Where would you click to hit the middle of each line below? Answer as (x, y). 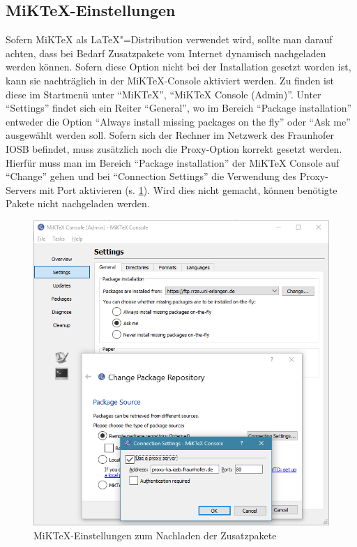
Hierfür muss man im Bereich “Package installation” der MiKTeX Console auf (173, 162)
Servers (21, 189)
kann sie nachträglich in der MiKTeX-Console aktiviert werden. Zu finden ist (170, 80)
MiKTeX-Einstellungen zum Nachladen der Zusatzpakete (155, 535)
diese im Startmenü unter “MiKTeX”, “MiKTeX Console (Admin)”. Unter (164, 94)
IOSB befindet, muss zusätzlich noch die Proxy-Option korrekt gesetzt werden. (174, 148)
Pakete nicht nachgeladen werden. (78, 203)
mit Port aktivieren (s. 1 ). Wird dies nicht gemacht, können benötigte (188, 189)
